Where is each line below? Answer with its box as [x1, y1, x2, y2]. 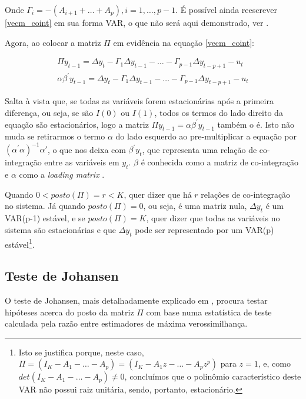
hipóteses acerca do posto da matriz [5, 305, 134, 318]
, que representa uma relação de [142, 143, 257, 155]
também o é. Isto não [217, 118, 294, 130]
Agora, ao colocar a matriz [5, 36, 101, 48]
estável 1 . [5, 236, 35, 250]
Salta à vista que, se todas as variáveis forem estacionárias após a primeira [5, 95, 274, 107]
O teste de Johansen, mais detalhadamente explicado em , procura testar [5, 294, 268, 307]
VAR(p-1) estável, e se [5, 212, 85, 224]
